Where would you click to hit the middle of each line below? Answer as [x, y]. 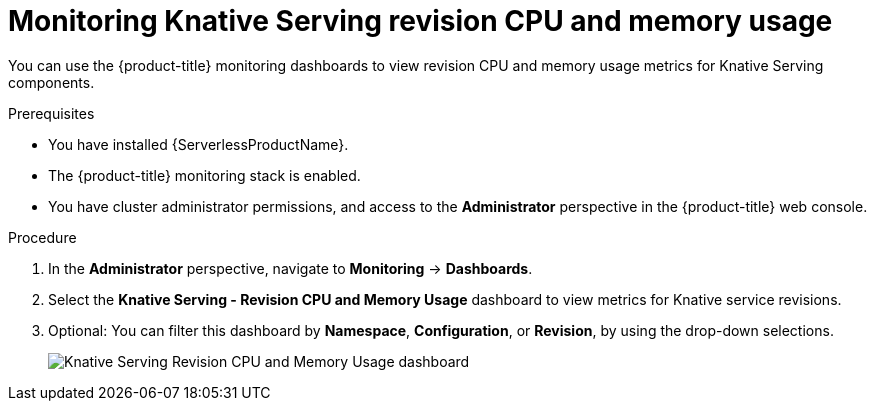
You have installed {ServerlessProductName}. [198, 144]
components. [51, 82]
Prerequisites [51, 113]
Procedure [42, 237]
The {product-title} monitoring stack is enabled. [204, 175]
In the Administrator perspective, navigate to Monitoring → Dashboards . [290, 268]
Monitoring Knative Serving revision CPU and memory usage [420, 21]
